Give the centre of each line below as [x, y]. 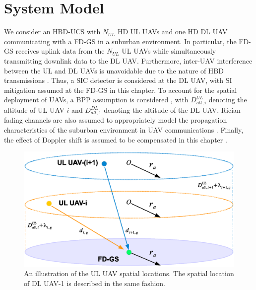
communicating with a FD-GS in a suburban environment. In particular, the [120, 41]
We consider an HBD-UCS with [52, 32]
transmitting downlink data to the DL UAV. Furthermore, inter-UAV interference [128, 60]
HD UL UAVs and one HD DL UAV [172, 32]
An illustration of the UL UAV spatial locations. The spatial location [129, 273]
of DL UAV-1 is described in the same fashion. [95, 283]
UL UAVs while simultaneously [169, 51]
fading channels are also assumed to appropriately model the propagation [116, 120]
